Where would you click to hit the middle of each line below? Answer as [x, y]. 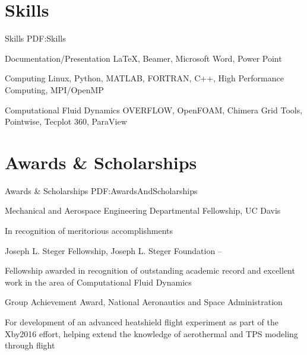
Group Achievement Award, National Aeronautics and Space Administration [144, 302]
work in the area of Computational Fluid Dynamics [98, 282]
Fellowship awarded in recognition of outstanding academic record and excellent [150, 270]
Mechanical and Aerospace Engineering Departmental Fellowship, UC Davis [143, 210]
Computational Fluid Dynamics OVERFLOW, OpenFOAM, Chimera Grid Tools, [154, 110]
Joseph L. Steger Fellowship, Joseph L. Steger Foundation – [113, 250]
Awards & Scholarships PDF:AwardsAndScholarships [101, 190]
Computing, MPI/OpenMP [54, 89]
